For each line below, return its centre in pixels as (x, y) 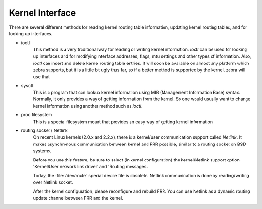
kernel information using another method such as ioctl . (88, 106)
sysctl (27, 85)
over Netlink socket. (53, 182)
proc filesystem (37, 115)
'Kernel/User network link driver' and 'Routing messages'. (91, 166)
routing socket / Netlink (44, 130)
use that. (42, 77)
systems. (42, 151)
